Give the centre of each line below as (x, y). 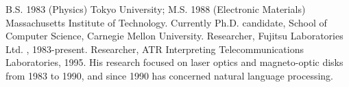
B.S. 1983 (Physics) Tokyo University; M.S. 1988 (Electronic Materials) (156, 9)
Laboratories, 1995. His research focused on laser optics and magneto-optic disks (174, 62)
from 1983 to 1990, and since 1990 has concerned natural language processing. (170, 75)
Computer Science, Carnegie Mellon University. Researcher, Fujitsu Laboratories (174, 36)
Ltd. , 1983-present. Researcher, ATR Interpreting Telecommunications (155, 49)
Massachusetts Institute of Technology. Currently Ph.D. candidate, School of (166, 22)
